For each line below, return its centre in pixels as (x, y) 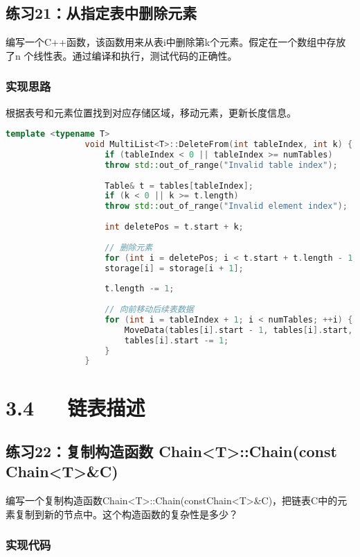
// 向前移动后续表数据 (149, 310)
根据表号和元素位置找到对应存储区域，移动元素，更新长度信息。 (151, 112)
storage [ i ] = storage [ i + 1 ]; (174, 268)
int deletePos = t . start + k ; (174, 227)
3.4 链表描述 (75, 407)
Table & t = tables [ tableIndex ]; (179, 186)
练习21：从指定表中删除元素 (101, 13)
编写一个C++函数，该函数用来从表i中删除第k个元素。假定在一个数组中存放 (176, 42)
